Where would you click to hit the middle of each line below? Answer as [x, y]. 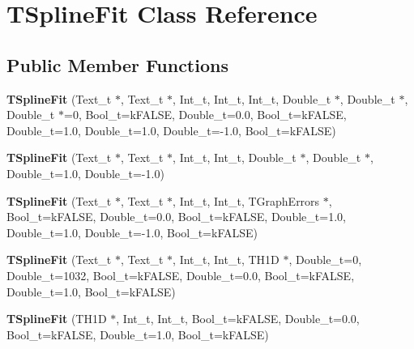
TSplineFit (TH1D [57, 319]
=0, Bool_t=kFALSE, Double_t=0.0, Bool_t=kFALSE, [205, 115]
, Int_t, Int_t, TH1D [226, 260]
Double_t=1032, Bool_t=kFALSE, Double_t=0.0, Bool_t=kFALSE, [181, 275]
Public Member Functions [117, 64]
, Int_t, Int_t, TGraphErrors [246, 200]
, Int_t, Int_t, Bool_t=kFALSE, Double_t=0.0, [238, 319]
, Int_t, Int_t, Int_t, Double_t [252, 98]
